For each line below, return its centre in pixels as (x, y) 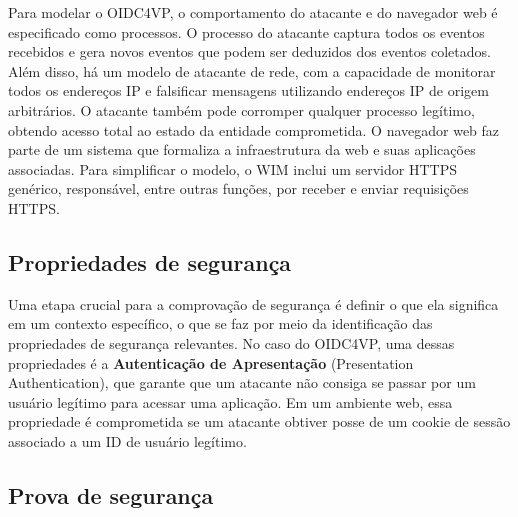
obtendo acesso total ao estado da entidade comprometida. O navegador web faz (254, 129)
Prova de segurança (111, 494)
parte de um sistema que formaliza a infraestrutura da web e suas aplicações (242, 149)
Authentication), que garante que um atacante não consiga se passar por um (242, 382)
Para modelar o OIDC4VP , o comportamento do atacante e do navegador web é (253, 12)
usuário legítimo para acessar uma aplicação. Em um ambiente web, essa (230, 401)
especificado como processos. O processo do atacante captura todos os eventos (246, 31)
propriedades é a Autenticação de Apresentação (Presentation (211, 362)
